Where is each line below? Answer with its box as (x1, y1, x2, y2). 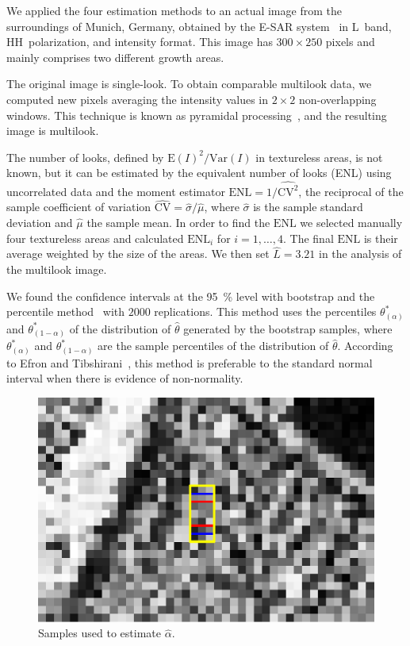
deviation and (6, 214, 73, 231)
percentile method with (6, 303, 125, 320)
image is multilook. (6, 122, 99, 139)
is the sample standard (253, 198, 363, 215)
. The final (283, 229, 334, 246)
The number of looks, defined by (6, 148, 164, 165)
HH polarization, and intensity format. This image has (6, 33, 273, 50)
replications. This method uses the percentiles (154, 303, 377, 320)
